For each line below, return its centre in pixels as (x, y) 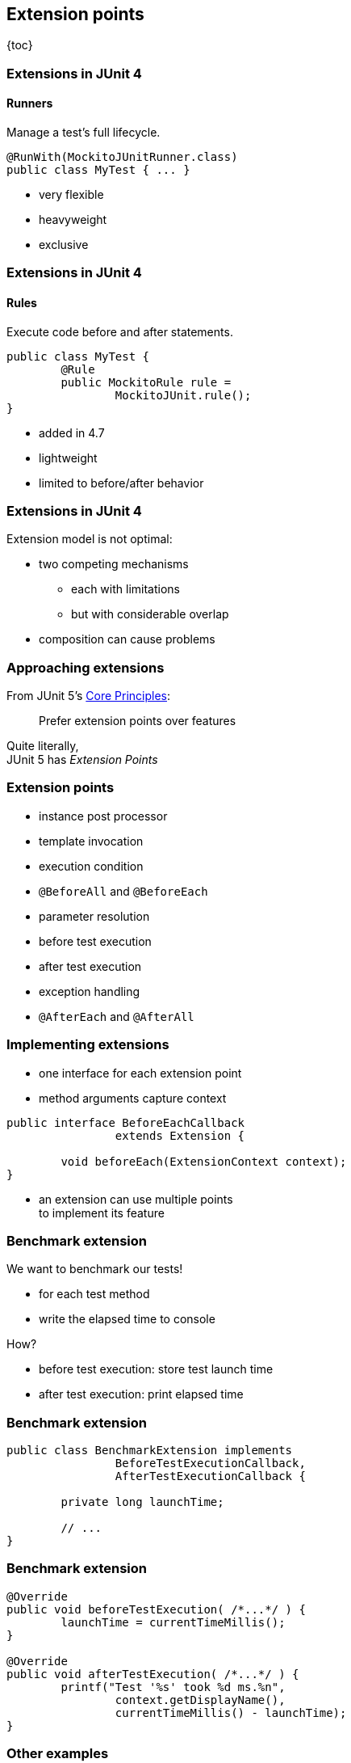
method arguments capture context (133, 1098)
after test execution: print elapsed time (141, 1394)
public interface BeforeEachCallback (126, 1122)
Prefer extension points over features (138, 721)
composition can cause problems (127, 639)
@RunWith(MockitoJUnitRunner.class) (122, 157)
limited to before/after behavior (121, 483)
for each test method (94, 1294)
